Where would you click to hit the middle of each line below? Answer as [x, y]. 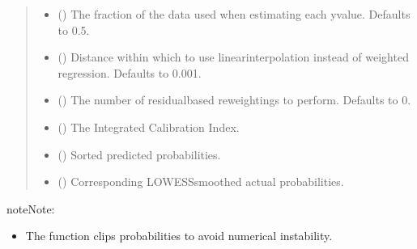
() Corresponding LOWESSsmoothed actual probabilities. [201, 181]
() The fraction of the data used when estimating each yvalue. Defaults [234, 14]
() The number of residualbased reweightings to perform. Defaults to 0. [234, 100]
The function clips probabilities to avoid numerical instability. [179, 236]
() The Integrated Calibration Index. [149, 127]
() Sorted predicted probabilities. [139, 154]
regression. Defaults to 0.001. [130, 72]
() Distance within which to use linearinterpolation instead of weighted [233, 57]
